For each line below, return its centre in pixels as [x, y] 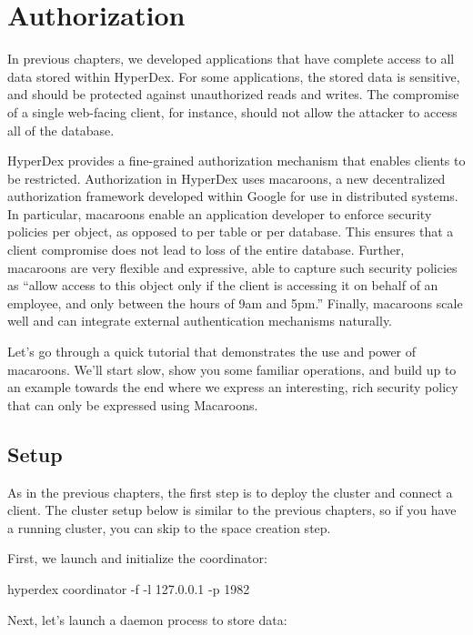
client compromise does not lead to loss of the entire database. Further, [206, 250]
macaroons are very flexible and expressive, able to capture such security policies [232, 267]
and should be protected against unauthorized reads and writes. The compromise [233, 94]
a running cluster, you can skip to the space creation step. [169, 527]
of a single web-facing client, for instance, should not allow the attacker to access [232, 111]
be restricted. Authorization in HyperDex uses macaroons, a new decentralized [226, 178]
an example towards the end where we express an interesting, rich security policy [233, 387]
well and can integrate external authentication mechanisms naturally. [200, 321]
